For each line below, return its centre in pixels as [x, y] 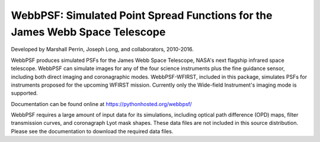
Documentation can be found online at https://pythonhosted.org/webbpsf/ [101, 104]
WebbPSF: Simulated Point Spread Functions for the [142, 15]
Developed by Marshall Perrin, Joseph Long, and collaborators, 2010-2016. [102, 49]
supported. [24, 93]
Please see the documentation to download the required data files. [92, 131]
